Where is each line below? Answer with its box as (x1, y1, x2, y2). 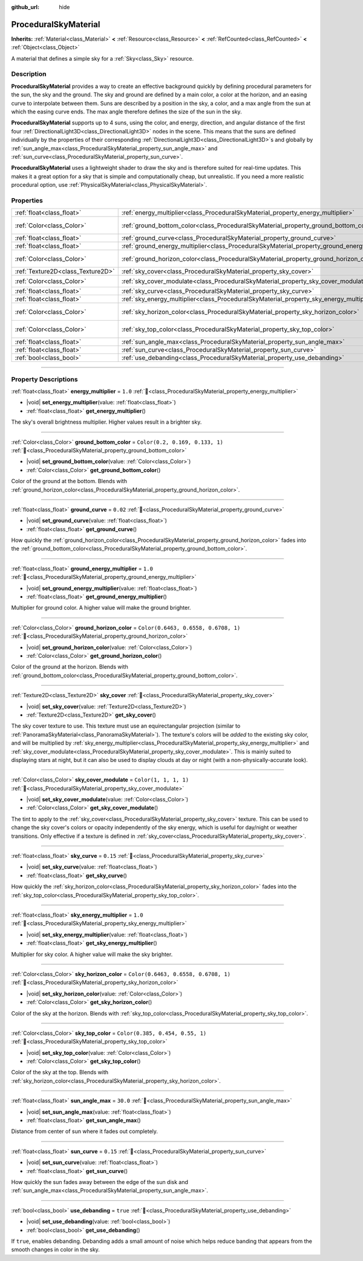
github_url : (11, 4, 39, 10)
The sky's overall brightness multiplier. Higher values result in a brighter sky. (11, 418, 202, 426)
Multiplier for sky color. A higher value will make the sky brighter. (11, 951, 173, 958)
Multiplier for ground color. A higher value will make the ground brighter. (11, 604, 191, 612)
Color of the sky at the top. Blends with (11, 1069, 109, 1076)
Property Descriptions (11, 375, 78, 383)
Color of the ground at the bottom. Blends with (11, 478, 127, 485)
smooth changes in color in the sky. (11, 1246, 100, 1253)
